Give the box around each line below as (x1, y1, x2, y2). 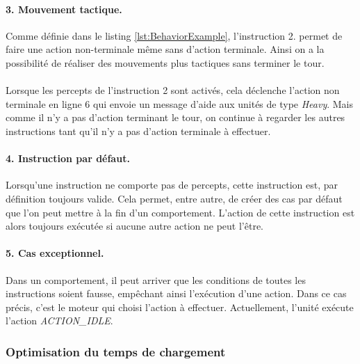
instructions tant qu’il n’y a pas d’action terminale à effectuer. (6, 123, 271, 138)
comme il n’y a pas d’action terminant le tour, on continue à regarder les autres (6, 110, 345, 125)
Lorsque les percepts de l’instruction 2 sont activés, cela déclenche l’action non (6, 83, 340, 97)
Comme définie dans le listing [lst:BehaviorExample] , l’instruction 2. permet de (6, 28, 343, 42)
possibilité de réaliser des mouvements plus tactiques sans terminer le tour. (6, 55, 325, 70)
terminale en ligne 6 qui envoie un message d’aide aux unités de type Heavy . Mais (6, 96, 354, 111)
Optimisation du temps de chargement (6, 342, 226, 360)
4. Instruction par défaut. (6, 151, 130, 166)
